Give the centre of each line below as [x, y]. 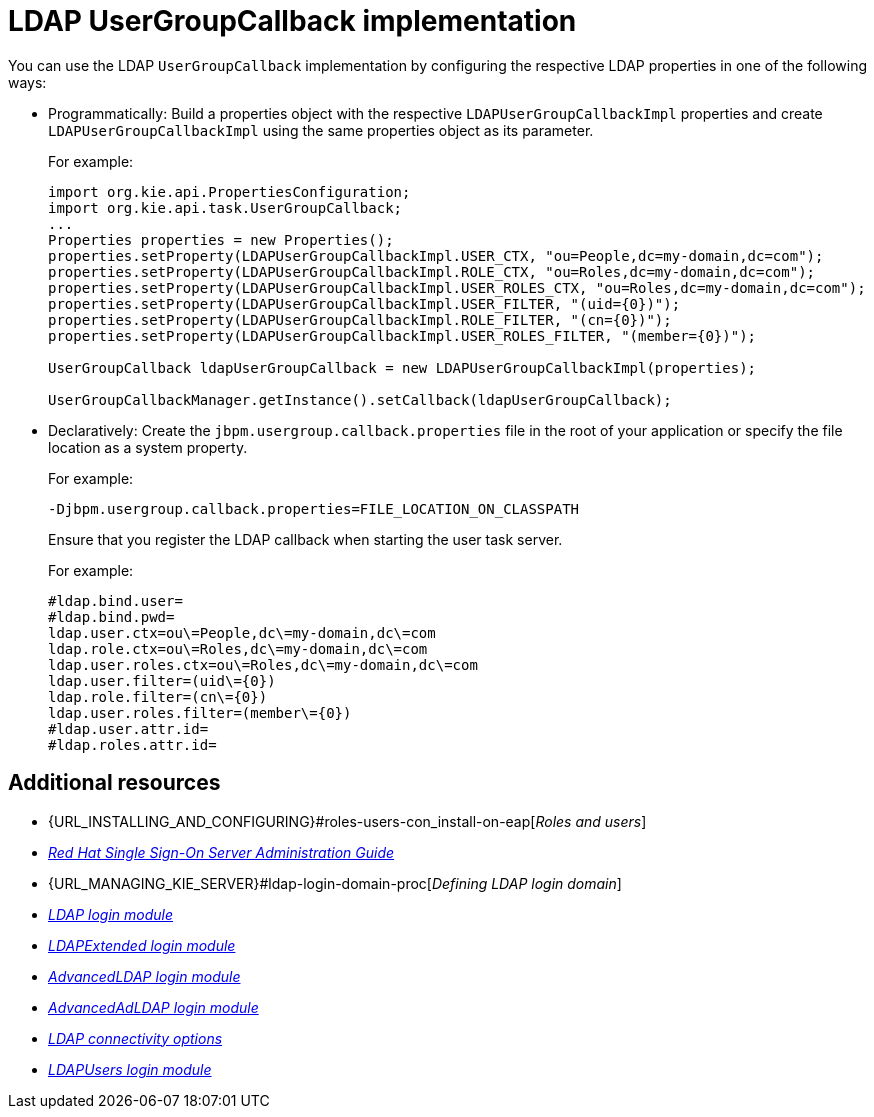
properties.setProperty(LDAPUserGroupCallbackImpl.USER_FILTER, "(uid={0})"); [364, 303]
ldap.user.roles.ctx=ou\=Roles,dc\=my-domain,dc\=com [263, 664]
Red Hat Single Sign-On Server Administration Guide [221, 852]
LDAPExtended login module [142, 945]
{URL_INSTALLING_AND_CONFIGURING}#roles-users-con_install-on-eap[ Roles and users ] [347, 821]
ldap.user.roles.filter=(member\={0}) [200, 712]
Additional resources [114, 783]
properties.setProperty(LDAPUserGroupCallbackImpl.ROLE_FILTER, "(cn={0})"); [360, 319]
